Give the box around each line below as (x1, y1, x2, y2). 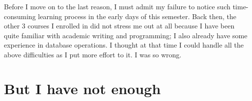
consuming (4, 11, 36, 21)
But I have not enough (4, 78, 161, 98)
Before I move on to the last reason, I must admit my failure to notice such (4, 1, 230, 11)
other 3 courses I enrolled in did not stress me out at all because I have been (4, 21, 235, 31)
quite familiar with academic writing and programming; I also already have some (4, 30, 248, 40)
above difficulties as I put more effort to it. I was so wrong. (4, 49, 182, 59)
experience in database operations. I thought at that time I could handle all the (4, 40, 244, 50)
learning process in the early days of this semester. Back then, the (38, 11, 236, 21)
